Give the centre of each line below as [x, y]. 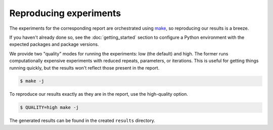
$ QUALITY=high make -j [50, 108]
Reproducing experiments [65, 13]
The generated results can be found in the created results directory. [82, 120]
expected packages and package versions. [54, 44]
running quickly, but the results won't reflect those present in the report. [84, 68]
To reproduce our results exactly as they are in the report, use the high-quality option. [99, 94]
